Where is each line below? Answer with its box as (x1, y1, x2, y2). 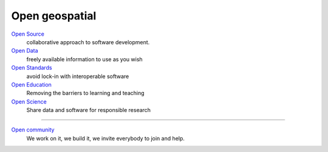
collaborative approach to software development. (26, 38, 150, 45)
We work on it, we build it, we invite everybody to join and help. (26, 134, 185, 142)
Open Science (11, 97, 47, 105)
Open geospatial (11, 9, 97, 22)
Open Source (11, 30, 45, 38)
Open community (11, 126, 55, 133)
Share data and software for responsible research (26, 107, 151, 114)
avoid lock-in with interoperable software (26, 73, 129, 80)
